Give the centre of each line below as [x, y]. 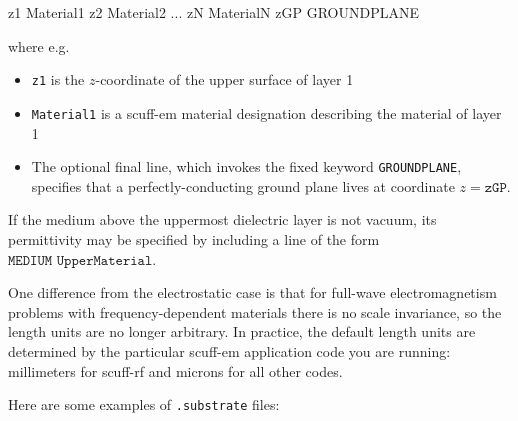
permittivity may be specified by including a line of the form [194, 238]
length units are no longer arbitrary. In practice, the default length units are [242, 331]
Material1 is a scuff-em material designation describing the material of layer [266, 112]
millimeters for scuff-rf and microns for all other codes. [175, 370]
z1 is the [58, 79]
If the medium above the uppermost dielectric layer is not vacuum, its [222, 219]
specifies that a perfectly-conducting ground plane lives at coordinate [243, 185]
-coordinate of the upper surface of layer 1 [224, 79]
